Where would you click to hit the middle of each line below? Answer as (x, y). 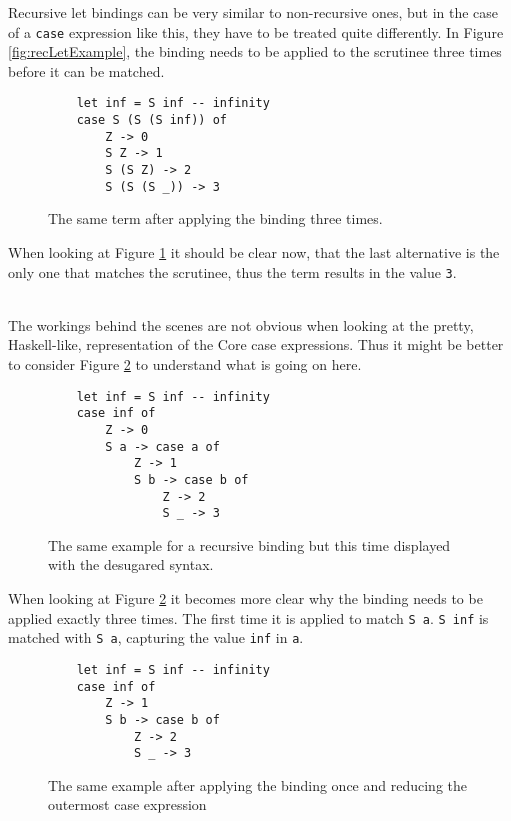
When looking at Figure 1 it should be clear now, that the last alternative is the (254, 251)
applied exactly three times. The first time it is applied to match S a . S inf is (248, 617)
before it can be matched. (86, 70)
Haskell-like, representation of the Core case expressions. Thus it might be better (256, 344)
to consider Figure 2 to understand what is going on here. (185, 364)
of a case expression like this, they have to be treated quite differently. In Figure (256, 31)
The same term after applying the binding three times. (215, 218)
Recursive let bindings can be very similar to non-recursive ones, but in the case (253, 12)
